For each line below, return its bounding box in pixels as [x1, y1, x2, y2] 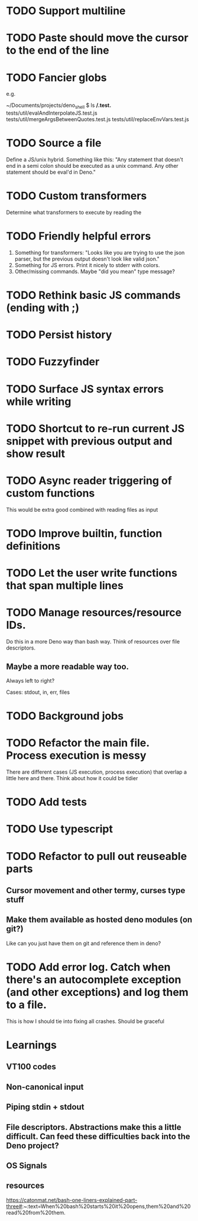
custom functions [6, 486, 95, 500]
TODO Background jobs [6, 709, 124, 723]
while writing [6, 395, 72, 408]
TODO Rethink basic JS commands [6, 288, 181, 302]
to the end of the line [6, 44, 109, 57]
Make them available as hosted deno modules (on [6, 915, 193, 925]
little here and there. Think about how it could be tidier [6, 775, 138, 782]
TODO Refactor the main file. [6, 736, 150, 750]
